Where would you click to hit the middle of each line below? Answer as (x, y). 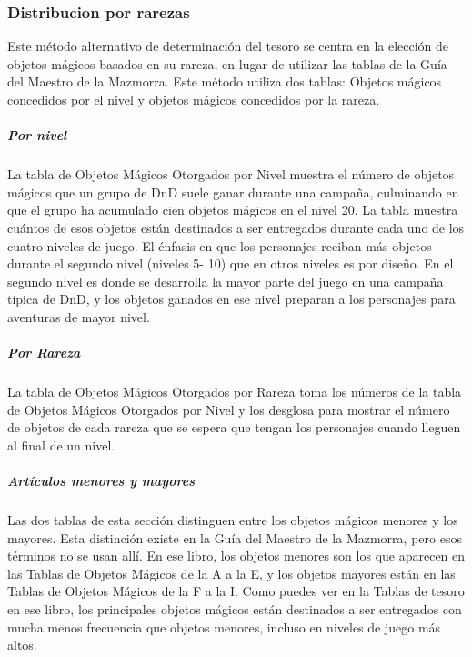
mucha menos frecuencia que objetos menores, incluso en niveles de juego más (224, 627)
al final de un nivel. (61, 445)
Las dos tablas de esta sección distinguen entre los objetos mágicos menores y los (233, 520)
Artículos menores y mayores (101, 481)
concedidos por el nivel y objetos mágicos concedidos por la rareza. (194, 99)
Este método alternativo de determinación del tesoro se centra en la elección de (228, 46)
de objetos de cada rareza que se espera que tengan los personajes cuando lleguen (234, 427)
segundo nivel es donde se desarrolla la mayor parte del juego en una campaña (226, 281)
